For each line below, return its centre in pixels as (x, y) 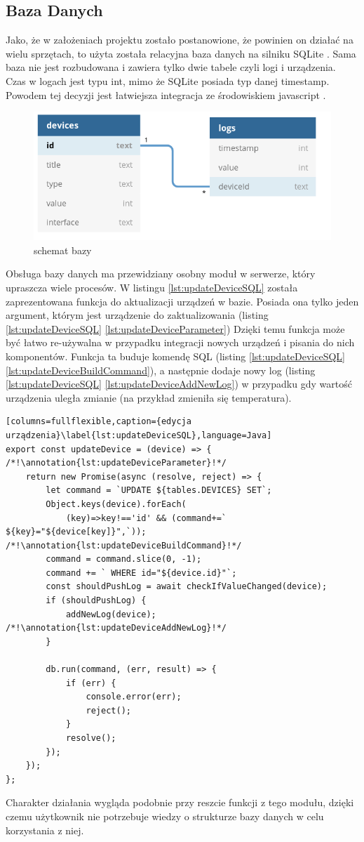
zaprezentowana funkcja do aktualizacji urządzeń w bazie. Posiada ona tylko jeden (182, 301)
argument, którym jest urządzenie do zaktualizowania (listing (137, 315)
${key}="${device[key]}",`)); (76, 532)
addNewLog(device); (111, 614)
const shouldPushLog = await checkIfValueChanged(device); (187, 587)
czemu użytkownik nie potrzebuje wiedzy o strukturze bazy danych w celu (165, 816)
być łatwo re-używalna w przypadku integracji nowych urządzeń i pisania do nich (180, 342)
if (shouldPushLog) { (96, 601)
